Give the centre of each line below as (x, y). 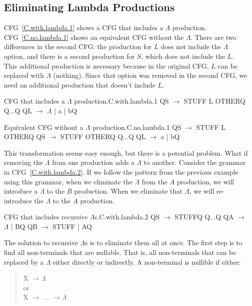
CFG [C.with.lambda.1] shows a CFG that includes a (84, 27)
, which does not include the (183, 56)
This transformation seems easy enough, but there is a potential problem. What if (126, 153)
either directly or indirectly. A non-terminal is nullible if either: (147, 261)
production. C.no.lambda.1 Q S (137, 127)
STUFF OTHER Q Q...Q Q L (103, 136)
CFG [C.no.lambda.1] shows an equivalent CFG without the (94, 37)
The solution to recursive (41, 243)
